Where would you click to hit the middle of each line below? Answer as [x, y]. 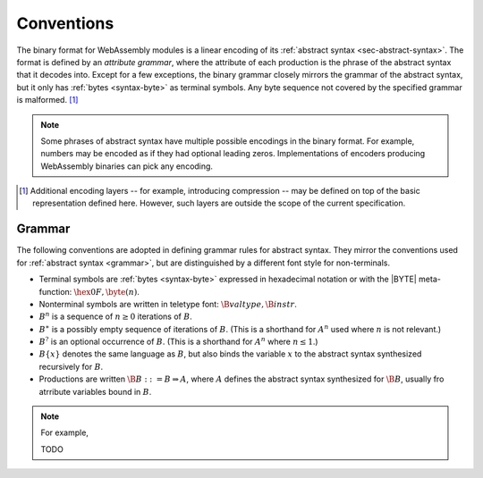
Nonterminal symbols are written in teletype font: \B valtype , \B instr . [168, 304]
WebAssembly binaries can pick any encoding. [127, 166]
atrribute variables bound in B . [95, 391]
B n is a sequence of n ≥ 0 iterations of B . [115, 316]
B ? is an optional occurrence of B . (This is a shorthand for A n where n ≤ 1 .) [178, 341]
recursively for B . [71, 366]
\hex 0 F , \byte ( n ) [106, 292]
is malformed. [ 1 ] [47, 100]
